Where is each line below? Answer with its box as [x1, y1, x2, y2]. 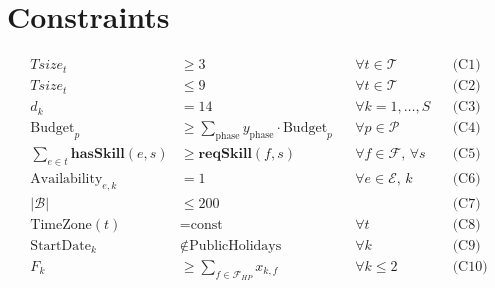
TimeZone [30, 217, 92, 232]
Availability [30, 171, 103, 186]
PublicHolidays [189, 238, 282, 253]
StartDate [30, 238, 91, 253]
